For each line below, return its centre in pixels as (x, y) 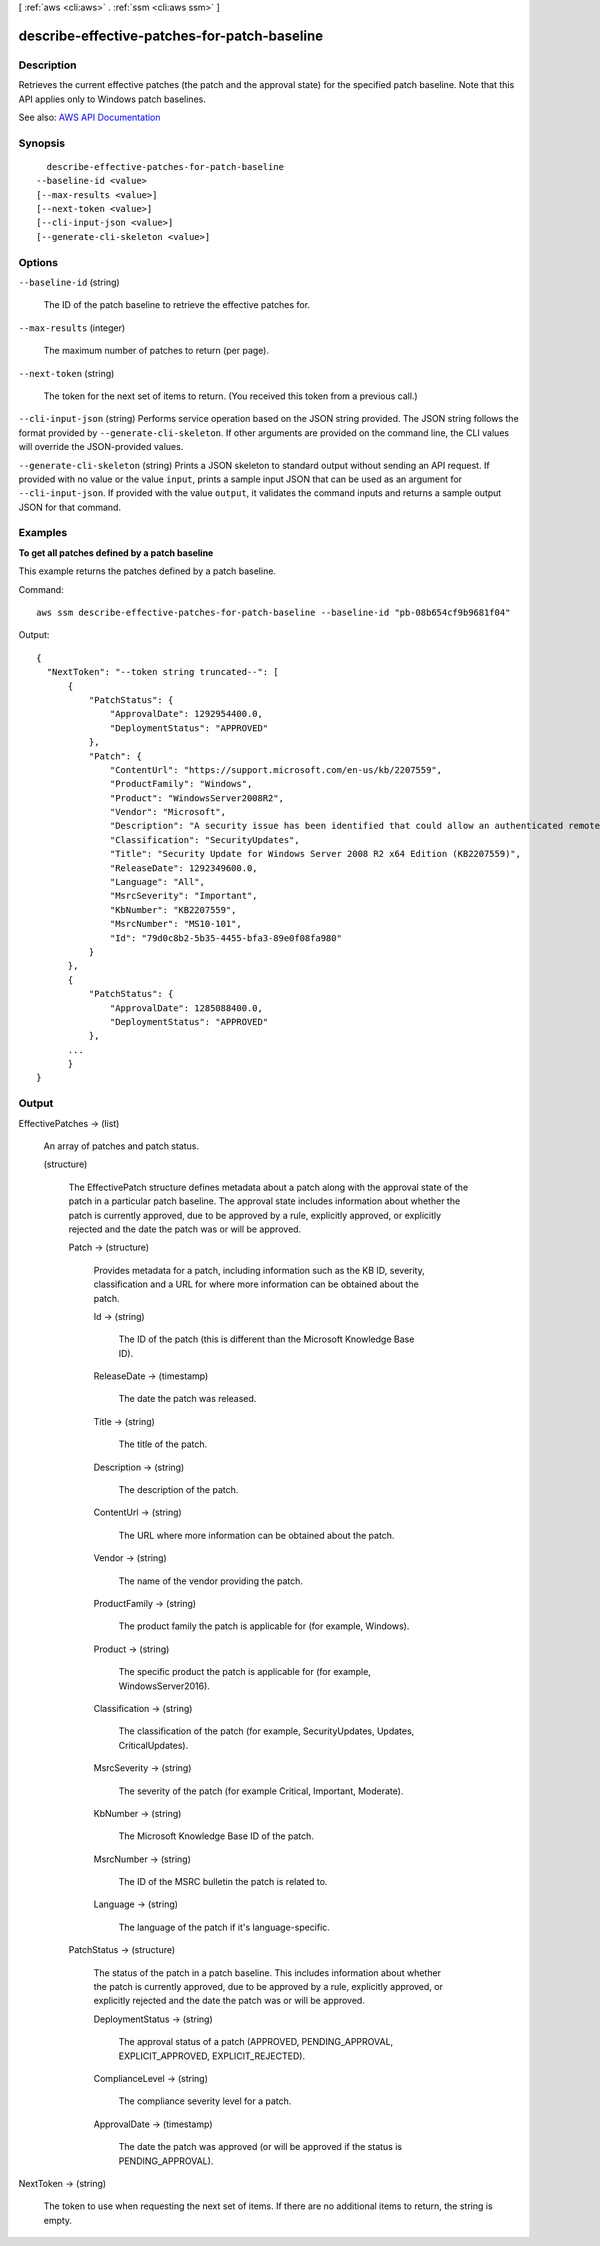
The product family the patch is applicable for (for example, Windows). (264, 1626)
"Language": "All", (157, 882)
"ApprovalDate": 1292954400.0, (187, 714)
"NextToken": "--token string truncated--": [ (162, 672)
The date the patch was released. (187, 1399)
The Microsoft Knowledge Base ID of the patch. (216, 1836)
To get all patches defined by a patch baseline (116, 552)
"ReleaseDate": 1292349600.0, (184, 868)
